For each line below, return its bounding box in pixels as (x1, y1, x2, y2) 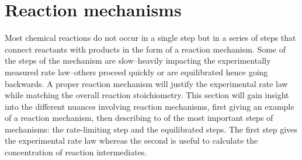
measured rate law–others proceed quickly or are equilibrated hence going (5, 65, 268, 78)
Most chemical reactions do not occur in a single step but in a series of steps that (5, 32, 296, 44)
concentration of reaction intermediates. (5, 146, 147, 158)
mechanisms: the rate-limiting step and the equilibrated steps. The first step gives (5, 123, 297, 135)
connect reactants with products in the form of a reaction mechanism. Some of (5, 43, 286, 55)
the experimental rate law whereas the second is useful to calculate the (5, 134, 258, 147)
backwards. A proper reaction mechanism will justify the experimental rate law (5, 77, 288, 89)
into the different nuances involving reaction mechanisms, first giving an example (5, 100, 294, 112)
